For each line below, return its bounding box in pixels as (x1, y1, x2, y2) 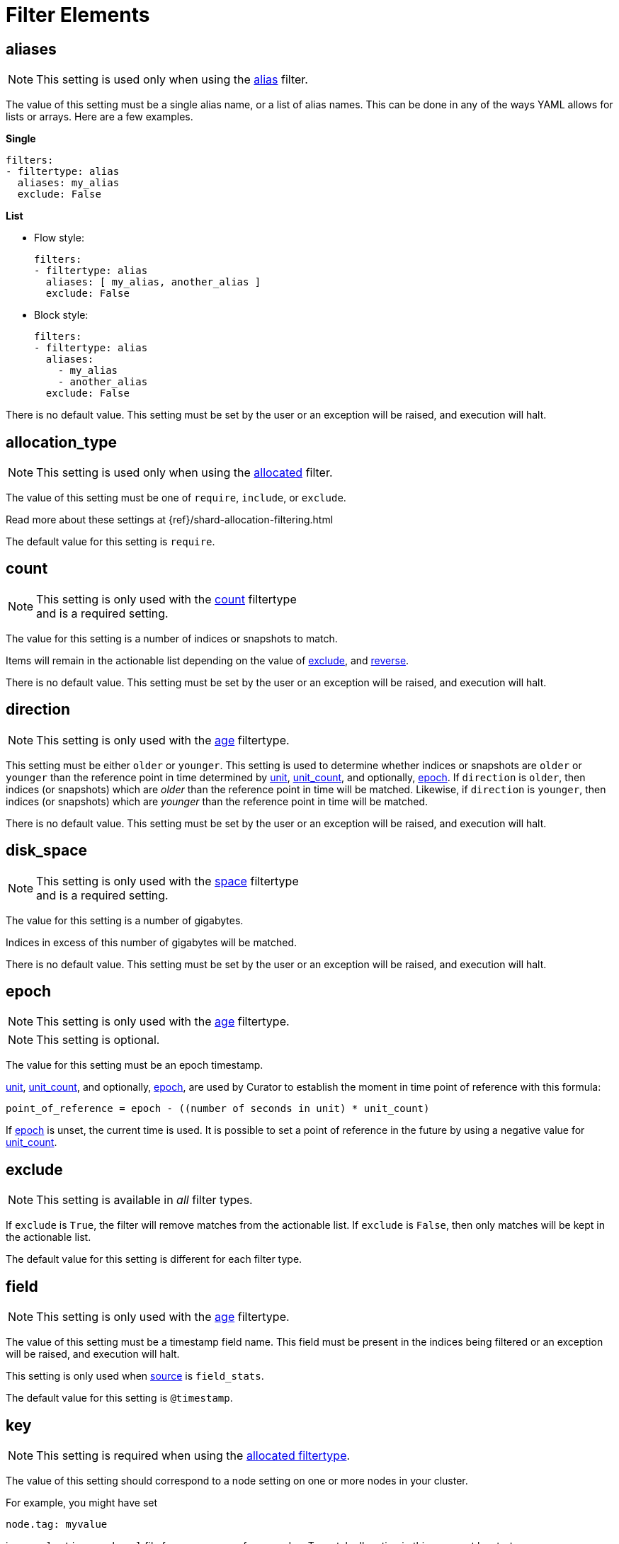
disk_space (6, 841, 88, 860)
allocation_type (6, 433, 118, 451)
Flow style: (34, 232, 84, 244)
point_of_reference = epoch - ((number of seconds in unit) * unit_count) (6, 1103, 430, 1115)
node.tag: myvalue (6, 1518, 108, 1530)
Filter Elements (6, 3, 150, 27)
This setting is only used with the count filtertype (36, 591, 297, 606)
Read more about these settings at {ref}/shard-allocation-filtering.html (6, 513, 334, 526)
